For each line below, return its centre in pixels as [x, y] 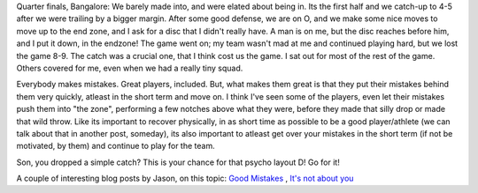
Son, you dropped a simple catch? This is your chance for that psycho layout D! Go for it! [178, 162]
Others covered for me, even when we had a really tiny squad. [130, 68]
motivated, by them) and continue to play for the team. [116, 146]
